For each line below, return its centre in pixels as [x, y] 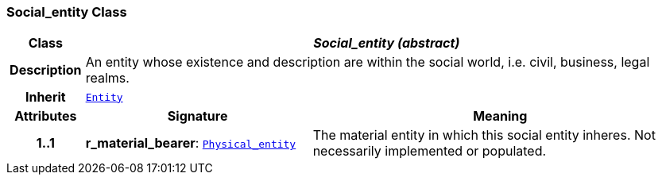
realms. [107, 78]
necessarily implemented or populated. [430, 151]
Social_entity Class [67, 12]
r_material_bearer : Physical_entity [191, 143]
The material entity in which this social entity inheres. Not [484, 135]
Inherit [45, 97]
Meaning [500, 116]
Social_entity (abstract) [387, 43]
